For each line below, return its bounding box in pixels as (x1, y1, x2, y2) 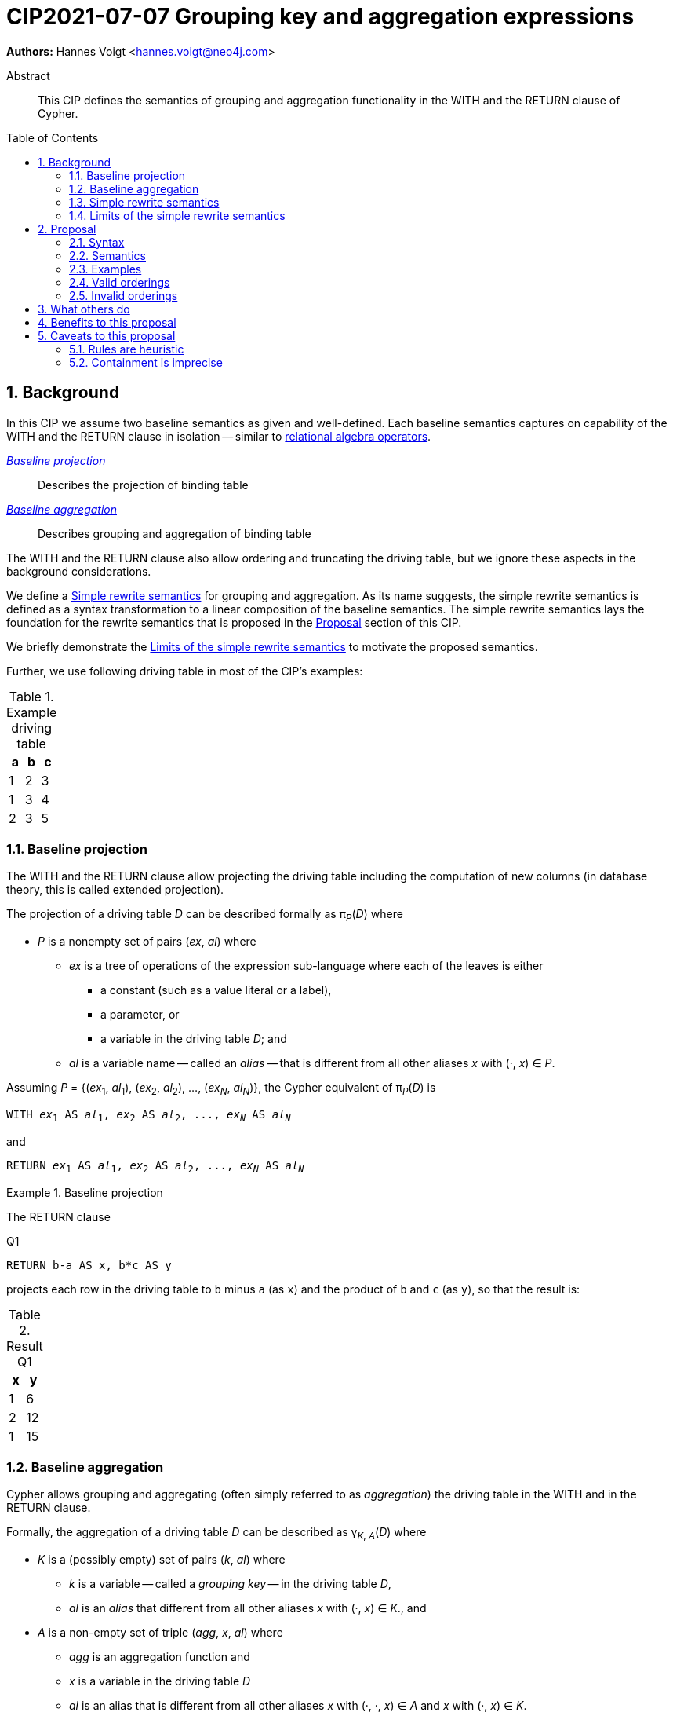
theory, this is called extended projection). (6, 883, 224, 897)
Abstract (6, 68, 50, 82)
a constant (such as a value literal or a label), (100, 983, 332, 997)
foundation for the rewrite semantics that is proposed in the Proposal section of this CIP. (6, 615, 462, 629)
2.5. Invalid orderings (69, 288, 178, 302)
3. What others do (38, 302, 130, 316)
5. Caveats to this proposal (38, 328, 176, 342)
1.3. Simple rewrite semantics (69, 195, 220, 209)
